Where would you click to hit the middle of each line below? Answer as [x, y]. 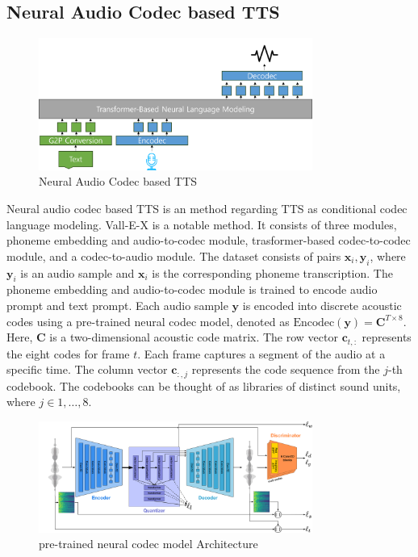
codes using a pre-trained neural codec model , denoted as [148, 321]
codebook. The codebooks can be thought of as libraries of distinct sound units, [204, 385]
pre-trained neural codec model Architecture [148, 544]
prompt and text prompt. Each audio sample [117, 305]
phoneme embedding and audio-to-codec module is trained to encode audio [192, 289]
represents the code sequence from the [286, 369]
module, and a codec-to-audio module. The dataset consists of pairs [174, 255]
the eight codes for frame [68, 353]
